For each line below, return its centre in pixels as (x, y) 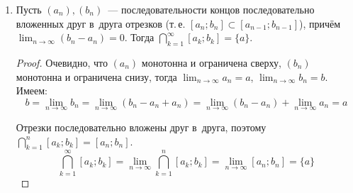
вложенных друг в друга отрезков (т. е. (101, 23)
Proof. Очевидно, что (62, 62)
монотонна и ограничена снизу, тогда (96, 76)
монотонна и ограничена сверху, (211, 62)
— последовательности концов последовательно (211, 9)
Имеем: (32, 90)
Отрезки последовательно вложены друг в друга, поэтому (141, 127)
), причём (320, 23)
